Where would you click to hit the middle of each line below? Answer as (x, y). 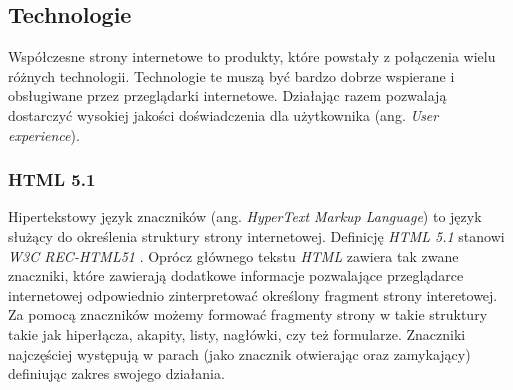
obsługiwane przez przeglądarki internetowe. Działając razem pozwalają (227, 95)
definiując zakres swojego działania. (116, 373)
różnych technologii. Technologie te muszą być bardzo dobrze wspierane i (231, 75)
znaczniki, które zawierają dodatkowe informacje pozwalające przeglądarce (236, 275)
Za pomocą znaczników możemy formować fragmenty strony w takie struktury (248, 314)
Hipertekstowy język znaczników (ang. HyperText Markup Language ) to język (245, 216)
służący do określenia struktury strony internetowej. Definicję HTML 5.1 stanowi (256, 235)
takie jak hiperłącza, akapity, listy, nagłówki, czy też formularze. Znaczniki (237, 333)
